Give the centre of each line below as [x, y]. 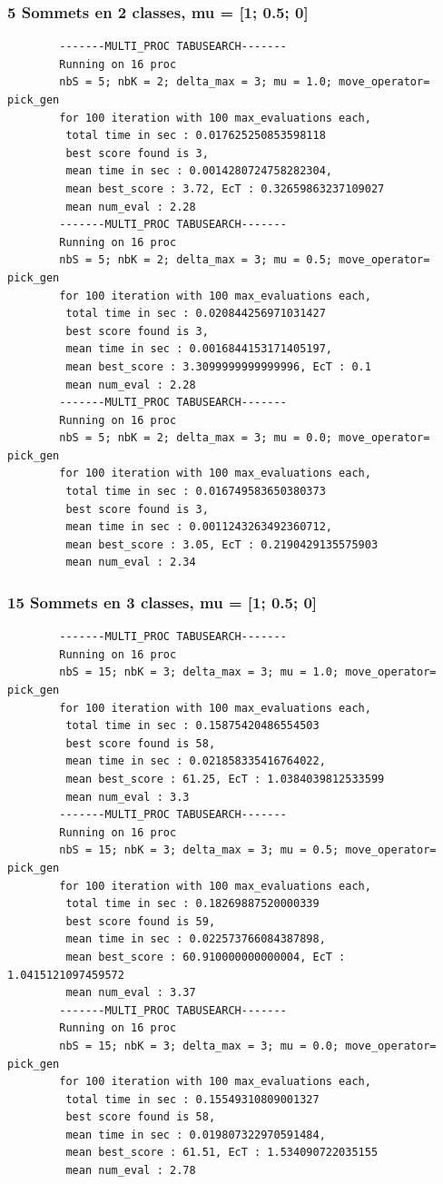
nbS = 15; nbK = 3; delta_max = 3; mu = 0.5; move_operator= [248, 850]
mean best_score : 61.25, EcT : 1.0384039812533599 [225, 779]
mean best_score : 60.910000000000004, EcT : [206, 957]
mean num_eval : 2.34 [131, 562]
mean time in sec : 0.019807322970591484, [196, 1135]
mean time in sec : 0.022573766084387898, [196, 939]
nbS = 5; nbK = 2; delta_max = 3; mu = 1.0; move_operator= [245, 82]
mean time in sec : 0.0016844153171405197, [199, 349]
